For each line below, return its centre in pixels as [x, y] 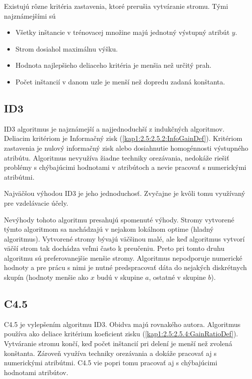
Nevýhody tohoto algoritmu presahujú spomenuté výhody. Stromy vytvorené [119, 219]
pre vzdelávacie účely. [36, 203]
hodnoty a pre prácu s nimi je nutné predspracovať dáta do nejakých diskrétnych [126, 267]
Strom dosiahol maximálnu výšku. [67, 48]
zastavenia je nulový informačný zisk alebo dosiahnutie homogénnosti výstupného [126, 148]
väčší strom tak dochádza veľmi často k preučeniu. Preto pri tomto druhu [114, 248]
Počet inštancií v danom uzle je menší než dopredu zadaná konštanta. [120, 81]
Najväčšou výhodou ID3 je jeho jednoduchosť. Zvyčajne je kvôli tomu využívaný [125, 193]
